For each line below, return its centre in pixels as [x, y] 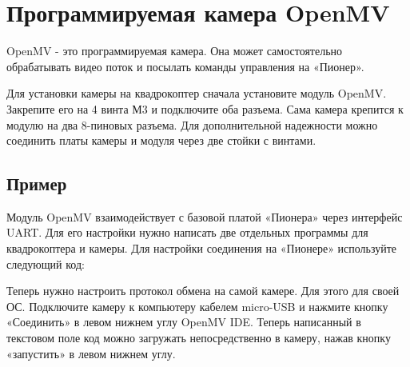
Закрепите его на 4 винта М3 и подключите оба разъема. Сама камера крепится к [205, 108]
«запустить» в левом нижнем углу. [91, 353]
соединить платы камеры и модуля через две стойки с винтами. [161, 140]
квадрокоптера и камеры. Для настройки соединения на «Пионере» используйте [202, 248]
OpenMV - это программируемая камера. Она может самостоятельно [175, 51]
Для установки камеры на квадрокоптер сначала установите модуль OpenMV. [197, 93]
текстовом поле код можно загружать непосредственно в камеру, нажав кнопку [199, 338]
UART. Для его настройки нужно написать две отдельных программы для [187, 232]
